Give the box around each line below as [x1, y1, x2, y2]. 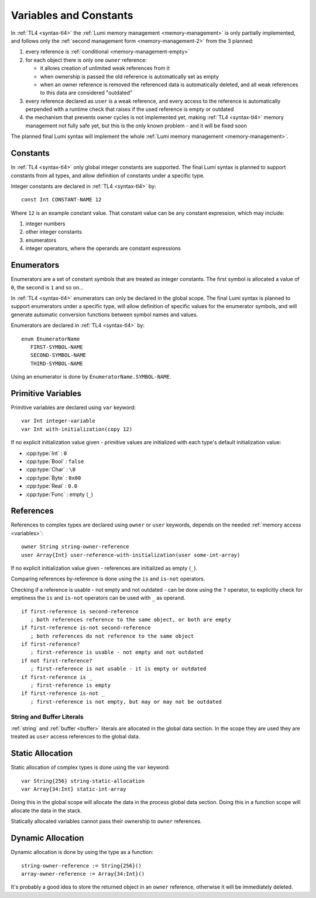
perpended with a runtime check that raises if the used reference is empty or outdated [25, 106, 234, 113]
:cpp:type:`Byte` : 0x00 [25, 474, 81, 481]
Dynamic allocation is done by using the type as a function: [11, 849, 154, 856]
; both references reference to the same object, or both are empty [30, 616, 231, 623]
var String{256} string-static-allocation [21, 778, 145, 784]
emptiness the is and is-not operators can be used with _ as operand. [11, 595, 186, 602]
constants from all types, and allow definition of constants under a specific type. [11, 172, 205, 179]
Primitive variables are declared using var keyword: [11, 404, 136, 411]
